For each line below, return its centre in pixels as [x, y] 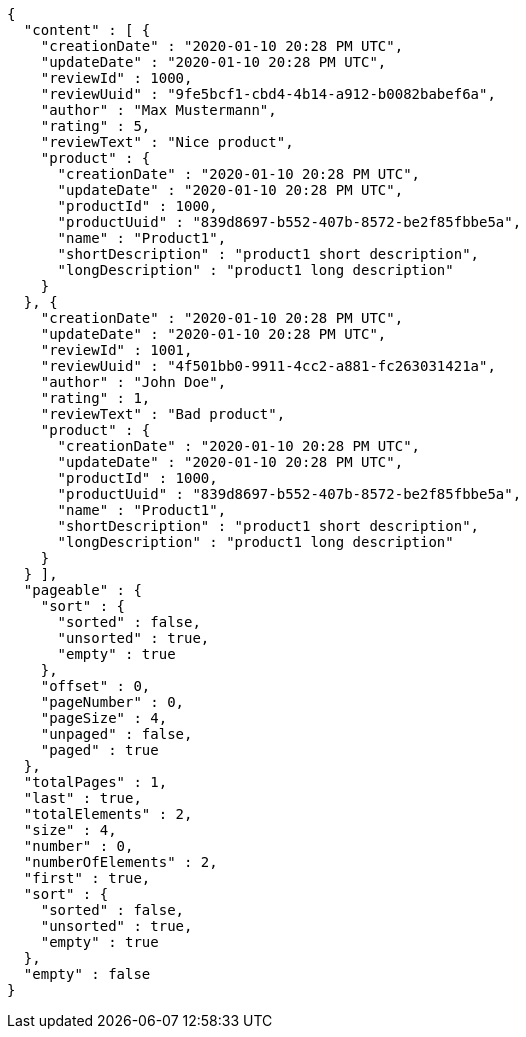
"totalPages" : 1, [95, 782]
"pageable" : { [82, 590]
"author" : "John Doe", [133, 382]
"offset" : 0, [95, 686]
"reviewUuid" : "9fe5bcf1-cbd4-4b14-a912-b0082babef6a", [268, 94]
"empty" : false [87, 974]
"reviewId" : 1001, [116, 350]
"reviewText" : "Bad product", [163, 414]
